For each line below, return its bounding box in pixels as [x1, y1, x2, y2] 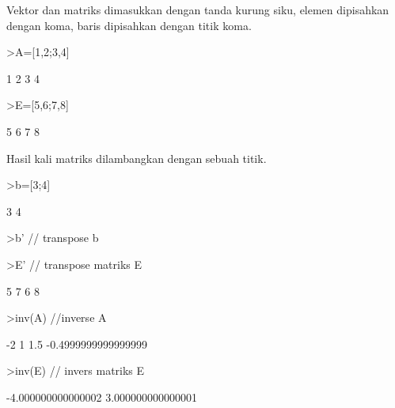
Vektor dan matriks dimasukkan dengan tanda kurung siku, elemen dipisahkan [6, 2, 389, 17]
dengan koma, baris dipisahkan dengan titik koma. [6, 17, 252, 33]
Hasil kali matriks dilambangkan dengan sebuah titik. [6, 149, 267, 166]
